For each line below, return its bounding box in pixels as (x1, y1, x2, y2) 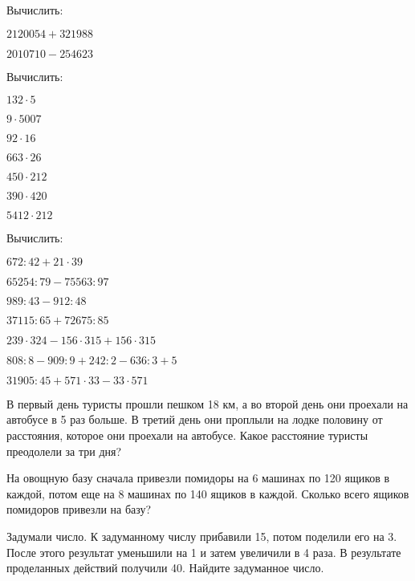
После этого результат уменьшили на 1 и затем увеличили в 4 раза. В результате (6, 543, 401, 560)
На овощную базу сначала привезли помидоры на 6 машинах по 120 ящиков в (6, 469, 390, 486)
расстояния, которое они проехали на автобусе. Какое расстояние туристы (6, 426, 368, 443)
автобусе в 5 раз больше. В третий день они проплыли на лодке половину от (6, 411, 383, 428)
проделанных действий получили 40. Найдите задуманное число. (6, 559, 324, 576)
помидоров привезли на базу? (6, 501, 152, 518)
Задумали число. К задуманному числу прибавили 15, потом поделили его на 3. (6, 527, 397, 544)
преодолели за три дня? (6, 442, 122, 459)
